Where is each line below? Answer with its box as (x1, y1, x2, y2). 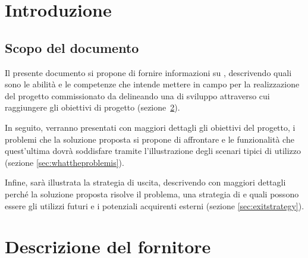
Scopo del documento (5, 38, 139, 56)
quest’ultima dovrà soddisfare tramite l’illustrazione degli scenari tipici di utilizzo (5, 144, 301, 157)
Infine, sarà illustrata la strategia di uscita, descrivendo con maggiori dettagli (5, 176, 286, 188)
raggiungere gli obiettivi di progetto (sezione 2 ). (5, 101, 180, 114)
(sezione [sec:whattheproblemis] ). (5, 156, 124, 168)
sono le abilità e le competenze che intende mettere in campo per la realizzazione (5, 78, 300, 90)
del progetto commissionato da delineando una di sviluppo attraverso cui (5, 89, 270, 102)
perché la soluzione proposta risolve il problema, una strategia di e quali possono (5, 187, 299, 200)
